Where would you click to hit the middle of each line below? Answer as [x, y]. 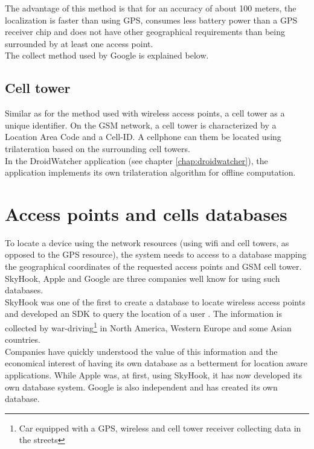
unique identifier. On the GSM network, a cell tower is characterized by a [141, 125]
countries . [23, 339]
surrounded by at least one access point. [79, 43]
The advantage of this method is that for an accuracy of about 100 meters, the [151, 8]
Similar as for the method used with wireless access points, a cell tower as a [145, 113]
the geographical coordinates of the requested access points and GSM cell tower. [153, 266]
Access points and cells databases [146, 213]
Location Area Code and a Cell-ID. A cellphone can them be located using [143, 137]
